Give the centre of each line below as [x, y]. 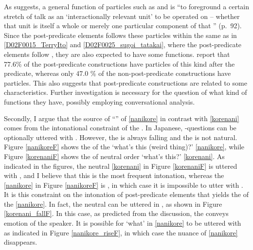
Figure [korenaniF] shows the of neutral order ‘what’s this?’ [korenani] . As [114, 156]
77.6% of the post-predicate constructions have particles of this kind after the [119, 63]
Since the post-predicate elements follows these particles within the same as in [120, 35]
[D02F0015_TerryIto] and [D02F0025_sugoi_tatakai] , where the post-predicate [123, 45]
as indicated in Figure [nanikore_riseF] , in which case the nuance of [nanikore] [121, 232]
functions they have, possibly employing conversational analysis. [99, 101]
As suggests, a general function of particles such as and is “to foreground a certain [127, 6]
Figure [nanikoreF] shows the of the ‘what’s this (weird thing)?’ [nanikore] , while [124, 147]
